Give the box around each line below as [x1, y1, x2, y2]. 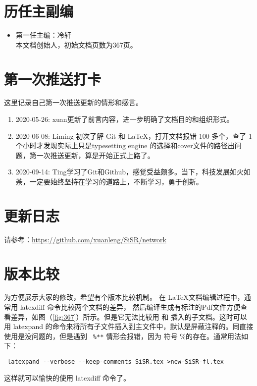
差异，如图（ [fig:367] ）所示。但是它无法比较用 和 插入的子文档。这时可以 [10, 311, 247, 322]
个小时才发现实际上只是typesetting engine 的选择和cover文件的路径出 [15, 140, 235, 151]
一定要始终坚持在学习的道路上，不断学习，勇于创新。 [29, 176, 203, 186]
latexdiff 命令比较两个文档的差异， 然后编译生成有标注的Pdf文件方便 [20, 302, 241, 312]
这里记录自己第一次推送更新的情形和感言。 [4, 97, 143, 108]
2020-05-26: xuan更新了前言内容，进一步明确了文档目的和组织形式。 [15, 114, 234, 124]
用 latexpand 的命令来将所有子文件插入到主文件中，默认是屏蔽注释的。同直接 [4, 321, 254, 331]
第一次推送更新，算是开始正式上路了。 [29, 150, 154, 160]
